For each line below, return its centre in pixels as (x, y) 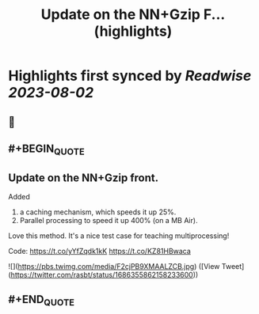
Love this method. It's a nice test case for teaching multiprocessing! (119, 236)
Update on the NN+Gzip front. (84, 178)
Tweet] (233, 266)
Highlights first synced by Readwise (130, 76)
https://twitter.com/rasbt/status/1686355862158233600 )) (105, 274)
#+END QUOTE (42, 301)
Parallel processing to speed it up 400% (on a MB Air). (109, 220)
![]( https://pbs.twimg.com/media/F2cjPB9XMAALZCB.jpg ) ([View (114, 266)
